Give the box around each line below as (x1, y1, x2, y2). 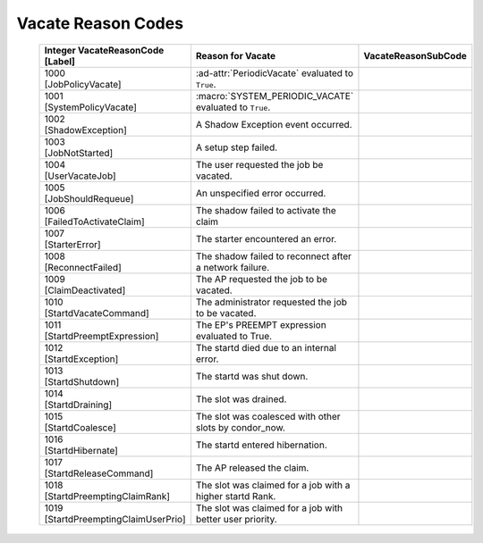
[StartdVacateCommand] (44, 306, 149, 319)
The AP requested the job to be (195, 272, 328, 285)
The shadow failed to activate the (195, 204, 336, 216)
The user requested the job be (195, 158, 324, 171)
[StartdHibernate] (44, 444, 118, 456)
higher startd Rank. (195, 489, 276, 502)
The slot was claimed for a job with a (195, 479, 351, 491)
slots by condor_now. (195, 421, 286, 433)
